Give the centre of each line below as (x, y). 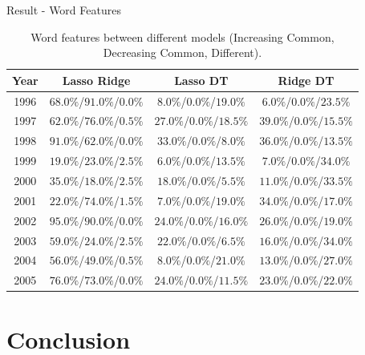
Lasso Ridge (96, 80)
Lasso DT (201, 80)
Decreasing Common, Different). (182, 52)
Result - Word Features (64, 10)
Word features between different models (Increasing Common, (182, 36)
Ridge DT (306, 80)
